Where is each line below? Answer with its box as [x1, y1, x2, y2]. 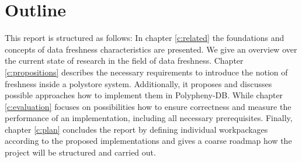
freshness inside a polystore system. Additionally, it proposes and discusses [5, 77, 272, 89]
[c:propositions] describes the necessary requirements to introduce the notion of [5, 66, 288, 78]
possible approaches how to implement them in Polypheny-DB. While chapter [5, 89, 283, 101]
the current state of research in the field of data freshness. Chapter [5, 54, 244, 67]
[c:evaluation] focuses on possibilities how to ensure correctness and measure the [5, 100, 291, 112]
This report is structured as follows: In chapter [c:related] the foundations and [5, 32, 284, 44]
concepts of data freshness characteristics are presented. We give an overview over [5, 43, 297, 55]
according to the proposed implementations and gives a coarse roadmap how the [5, 135, 292, 147]
